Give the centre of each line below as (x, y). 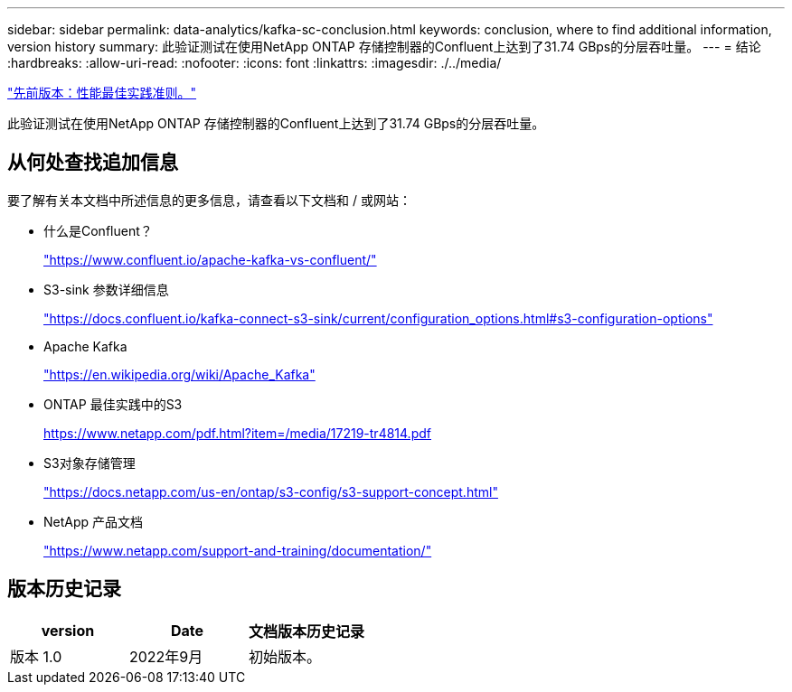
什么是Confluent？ (98, 230)
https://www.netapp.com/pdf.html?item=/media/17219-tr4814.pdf (237, 433)
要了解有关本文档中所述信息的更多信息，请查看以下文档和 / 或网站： (209, 200)
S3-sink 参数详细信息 (106, 289)
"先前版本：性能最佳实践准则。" (102, 93)
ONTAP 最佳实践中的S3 (113, 404)
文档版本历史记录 (307, 631)
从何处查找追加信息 (93, 163)
